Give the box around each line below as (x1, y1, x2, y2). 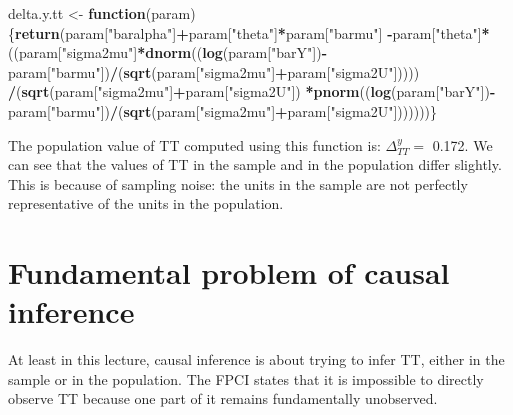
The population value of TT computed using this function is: (8, 134, 381, 155)
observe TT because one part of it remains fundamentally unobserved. (8, 388, 438, 409)
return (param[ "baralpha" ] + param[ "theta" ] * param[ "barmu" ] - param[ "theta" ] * (15, 22, 490, 43)
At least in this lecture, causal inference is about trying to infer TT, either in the (8, 349, 505, 370)
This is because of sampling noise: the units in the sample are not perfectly (8, 173, 468, 194)
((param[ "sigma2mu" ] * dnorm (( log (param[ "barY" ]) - (8, 42, 328, 63)
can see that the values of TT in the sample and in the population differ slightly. (8, 154, 502, 175)
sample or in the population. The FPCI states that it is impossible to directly (8, 368, 484, 389)
